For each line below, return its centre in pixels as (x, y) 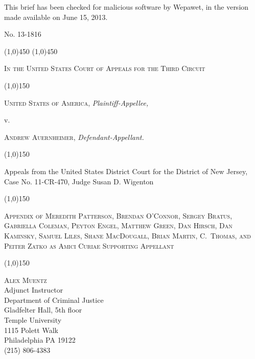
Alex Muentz (26, 280)
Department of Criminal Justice (54, 300)
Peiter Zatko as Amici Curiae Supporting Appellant (89, 245)
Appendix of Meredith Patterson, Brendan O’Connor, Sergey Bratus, (118, 215)
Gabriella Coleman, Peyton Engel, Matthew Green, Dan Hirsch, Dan (118, 225)
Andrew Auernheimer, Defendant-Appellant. (74, 137)
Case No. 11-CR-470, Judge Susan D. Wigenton (79, 181)
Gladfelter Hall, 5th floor (43, 310)
